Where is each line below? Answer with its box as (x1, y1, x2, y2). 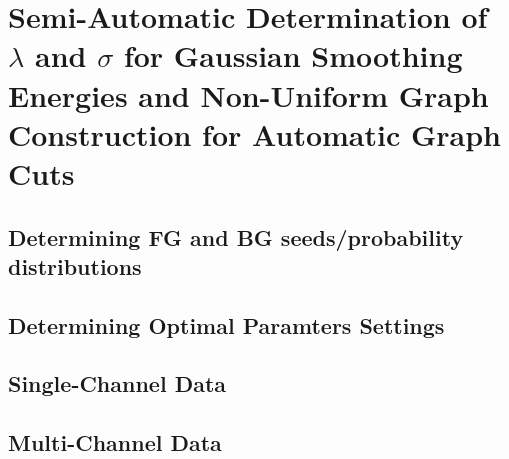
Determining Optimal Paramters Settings (8, 309, 445, 340)
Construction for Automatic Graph (8, 113, 501, 154)
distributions (8, 250, 142, 281)
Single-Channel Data (8, 368, 227, 399)
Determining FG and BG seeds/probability (8, 221, 464, 252)
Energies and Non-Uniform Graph (8, 74, 489, 115)
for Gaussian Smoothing (123, 35, 463, 76)
